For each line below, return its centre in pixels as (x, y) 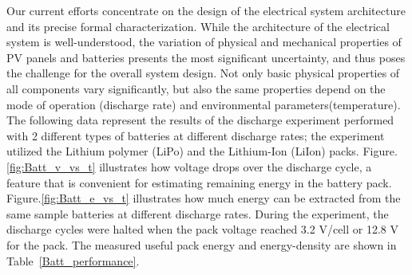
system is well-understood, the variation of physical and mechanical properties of (204, 42)
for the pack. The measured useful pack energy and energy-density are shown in (202, 244)
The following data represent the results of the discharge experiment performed (200, 120)
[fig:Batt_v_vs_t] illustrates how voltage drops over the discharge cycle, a (189, 166)
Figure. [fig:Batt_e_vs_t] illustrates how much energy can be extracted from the (204, 198)
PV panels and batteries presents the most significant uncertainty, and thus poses (206, 57)
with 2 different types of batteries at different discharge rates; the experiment (196, 135)
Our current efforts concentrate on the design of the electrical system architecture (206, 10)
